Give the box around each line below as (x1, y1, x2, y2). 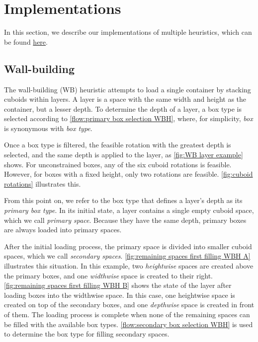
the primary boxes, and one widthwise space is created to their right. (4, 270, 213, 280)
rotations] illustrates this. (4, 178, 81, 189)
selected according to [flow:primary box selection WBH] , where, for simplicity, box (4, 113, 253, 124)
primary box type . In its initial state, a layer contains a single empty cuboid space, (4, 205, 254, 215)
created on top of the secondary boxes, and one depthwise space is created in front (4, 299, 255, 310)
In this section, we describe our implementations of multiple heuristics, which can (4, 27, 252, 37)
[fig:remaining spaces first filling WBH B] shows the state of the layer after (4, 280, 232, 290)
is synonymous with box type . (4, 123, 92, 133)
